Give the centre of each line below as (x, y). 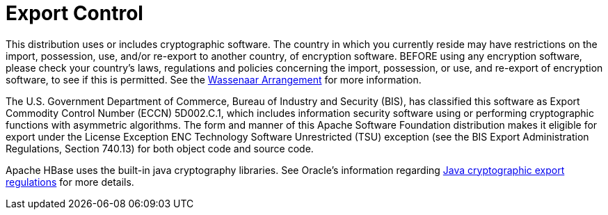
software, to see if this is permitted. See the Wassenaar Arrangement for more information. (214, 79)
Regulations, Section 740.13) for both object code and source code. (160, 148)
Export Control (74, 13)
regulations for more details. (70, 182)
